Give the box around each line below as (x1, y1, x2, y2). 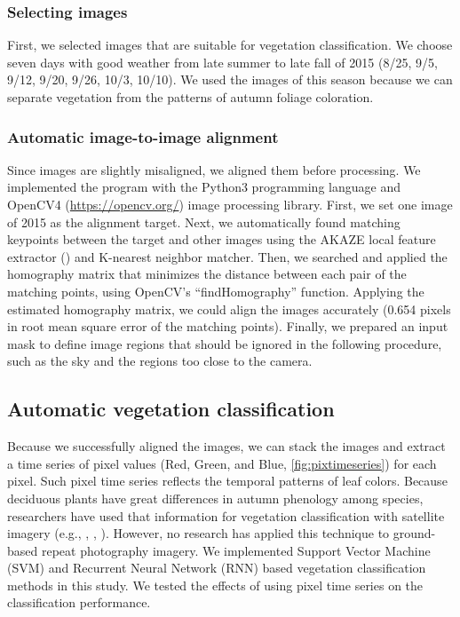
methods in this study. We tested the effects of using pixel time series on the (7, 575, 424, 594)
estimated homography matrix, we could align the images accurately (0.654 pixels (7, 299, 451, 318)
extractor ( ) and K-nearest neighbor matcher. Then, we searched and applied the (7, 247, 448, 265)
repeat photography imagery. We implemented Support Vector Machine (41, 541, 431, 559)
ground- (393, 524, 436, 542)
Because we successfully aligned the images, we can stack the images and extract (7, 437, 446, 455)
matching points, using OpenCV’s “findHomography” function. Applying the (7, 281, 424, 300)
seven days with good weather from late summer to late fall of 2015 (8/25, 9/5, (7, 52, 438, 71)
